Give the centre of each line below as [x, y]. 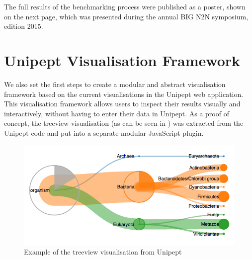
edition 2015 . [24, 26]
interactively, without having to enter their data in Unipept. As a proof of [117, 113]
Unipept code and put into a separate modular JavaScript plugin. [104, 132]
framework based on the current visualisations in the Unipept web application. [124, 94]
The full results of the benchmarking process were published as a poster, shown [125, 6]
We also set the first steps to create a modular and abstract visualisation [115, 84]
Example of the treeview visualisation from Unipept [103, 252]
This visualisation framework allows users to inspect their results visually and [122, 104]
